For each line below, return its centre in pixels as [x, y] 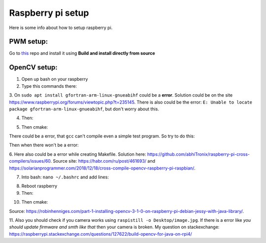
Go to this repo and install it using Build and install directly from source [82, 53]
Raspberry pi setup [49, 13]
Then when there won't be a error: [44, 145]
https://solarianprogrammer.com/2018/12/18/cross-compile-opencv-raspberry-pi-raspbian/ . [102, 168]
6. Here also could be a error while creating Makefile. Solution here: [78, 154]
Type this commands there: [49, 86]
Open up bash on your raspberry [55, 79]
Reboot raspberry [39, 186]
